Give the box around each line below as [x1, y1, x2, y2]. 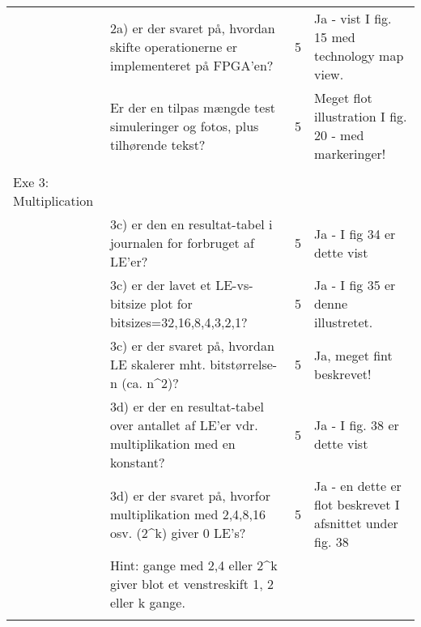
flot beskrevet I [314, 495, 400, 514]
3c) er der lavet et [109, 275, 211, 294]
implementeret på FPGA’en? [109, 55, 274, 75]
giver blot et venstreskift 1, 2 [109, 574, 274, 593]
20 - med [314, 126, 364, 144]
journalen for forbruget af [109, 233, 254, 252]
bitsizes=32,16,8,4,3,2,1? [109, 313, 248, 331]
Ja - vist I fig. [314, 9, 392, 28]
